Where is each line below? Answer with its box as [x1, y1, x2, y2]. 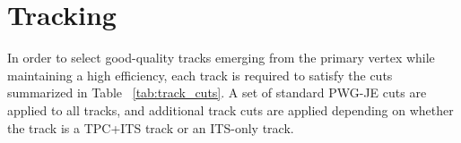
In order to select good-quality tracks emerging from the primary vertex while [7, 48, 435, 67]
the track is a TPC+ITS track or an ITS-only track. [7, 118, 294, 137]
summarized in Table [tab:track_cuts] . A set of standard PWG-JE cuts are [7, 83, 427, 102]
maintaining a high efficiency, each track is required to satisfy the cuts [7, 65, 393, 84]
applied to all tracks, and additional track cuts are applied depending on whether [7, 100, 454, 119]
